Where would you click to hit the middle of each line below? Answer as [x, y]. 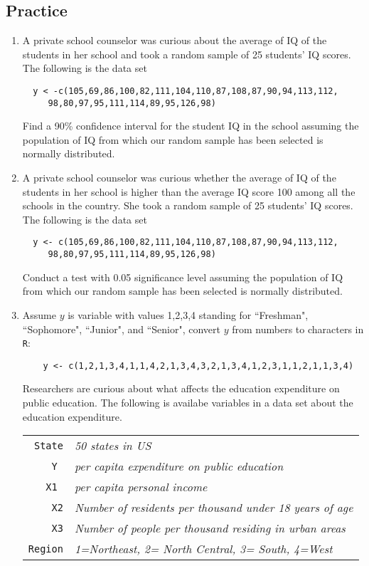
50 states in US [113, 446]
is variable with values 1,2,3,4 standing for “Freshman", [188, 314]
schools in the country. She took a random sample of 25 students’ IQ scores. [188, 205]
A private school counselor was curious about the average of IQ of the [175, 40]
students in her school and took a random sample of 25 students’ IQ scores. [187, 54]
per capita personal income [141, 487]
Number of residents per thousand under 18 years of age [214, 508]
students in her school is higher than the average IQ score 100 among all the [189, 191]
